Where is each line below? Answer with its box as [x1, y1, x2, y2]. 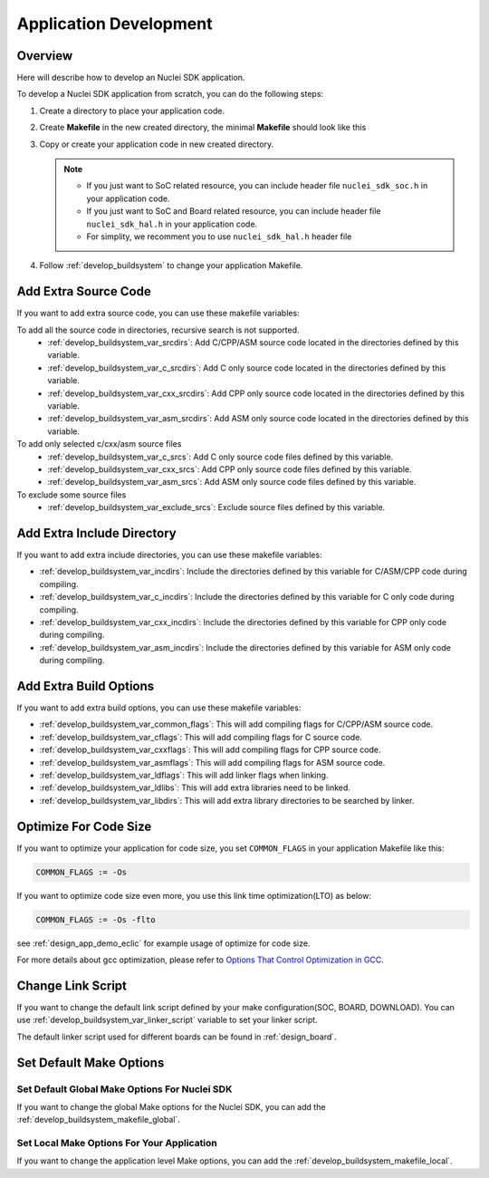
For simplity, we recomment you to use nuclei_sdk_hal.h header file [86, 231, 352, 242]
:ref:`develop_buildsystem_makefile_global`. [16, 1115, 181, 1125]
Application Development [16, 14, 213, 34]
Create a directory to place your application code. [39, 105, 225, 116]
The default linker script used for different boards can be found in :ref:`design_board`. [16, 1031, 337, 1042]
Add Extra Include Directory [16, 526, 177, 541]
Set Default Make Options [16, 1055, 165, 1070]
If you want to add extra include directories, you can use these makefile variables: [16, 549, 322, 561]
